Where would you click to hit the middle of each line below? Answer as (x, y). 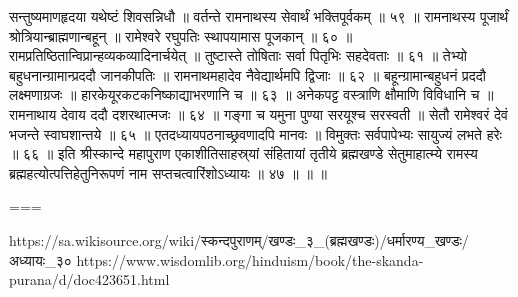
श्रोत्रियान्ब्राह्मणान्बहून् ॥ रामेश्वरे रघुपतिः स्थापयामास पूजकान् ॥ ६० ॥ (181, 35)
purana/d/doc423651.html (89, 279)
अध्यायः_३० (40, 259)
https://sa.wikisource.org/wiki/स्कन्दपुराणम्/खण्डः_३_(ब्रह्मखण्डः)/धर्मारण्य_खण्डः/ (239, 239)
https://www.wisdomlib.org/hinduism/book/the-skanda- (250, 259)
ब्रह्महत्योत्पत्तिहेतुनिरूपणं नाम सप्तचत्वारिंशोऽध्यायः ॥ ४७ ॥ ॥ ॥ (168, 172)
